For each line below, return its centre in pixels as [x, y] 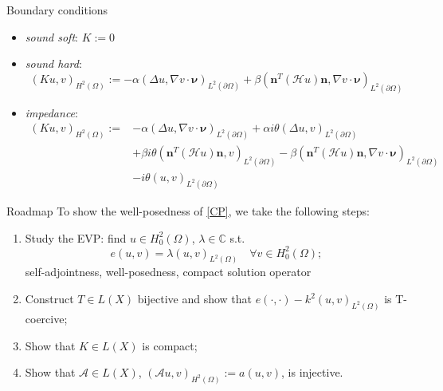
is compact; [170, 345]
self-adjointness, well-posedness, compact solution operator [168, 272]
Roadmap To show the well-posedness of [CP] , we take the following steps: [188, 210]
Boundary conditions [57, 10]
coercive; [46, 318]
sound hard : [53, 63]
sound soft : [51, 36]
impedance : [51, 112]
